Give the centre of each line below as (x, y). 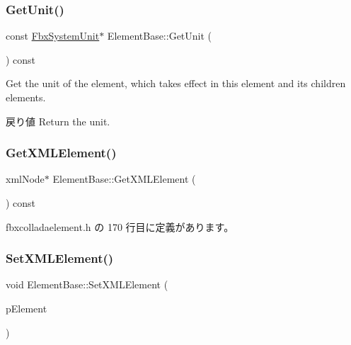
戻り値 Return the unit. (58, 121)
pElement (27, 308)
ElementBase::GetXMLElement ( (124, 179)
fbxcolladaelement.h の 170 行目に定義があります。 (120, 226)
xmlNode (25, 179)
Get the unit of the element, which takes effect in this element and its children (176, 83)
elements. (26, 97)
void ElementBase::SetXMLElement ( (87, 284)
